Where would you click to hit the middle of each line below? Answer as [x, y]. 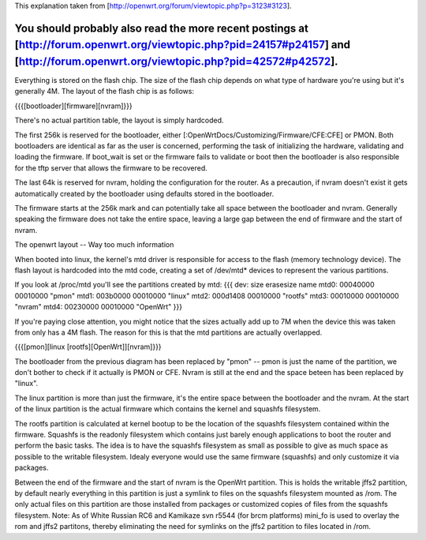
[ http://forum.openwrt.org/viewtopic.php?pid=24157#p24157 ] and [183, 45]
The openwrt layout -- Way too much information [94, 245]
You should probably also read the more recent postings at [162, 28]
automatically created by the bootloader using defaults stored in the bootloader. [144, 193]
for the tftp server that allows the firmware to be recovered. [111, 168]
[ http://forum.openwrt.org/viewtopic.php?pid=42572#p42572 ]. [176, 62]
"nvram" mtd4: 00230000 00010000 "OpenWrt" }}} [99, 307]
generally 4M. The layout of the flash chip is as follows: [105, 92]
